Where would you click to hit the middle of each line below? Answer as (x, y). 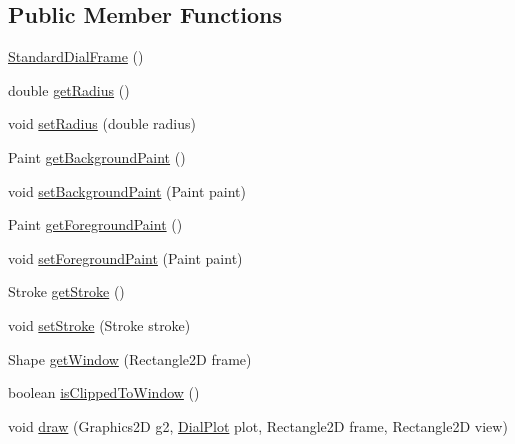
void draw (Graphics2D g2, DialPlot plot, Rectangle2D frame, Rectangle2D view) (258, 425)
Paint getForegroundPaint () (95, 224)
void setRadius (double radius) (102, 123)
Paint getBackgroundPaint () (97, 156)
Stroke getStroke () (66, 291)
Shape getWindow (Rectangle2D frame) (130, 358)
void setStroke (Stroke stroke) (99, 324)
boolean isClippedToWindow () (104, 392)
